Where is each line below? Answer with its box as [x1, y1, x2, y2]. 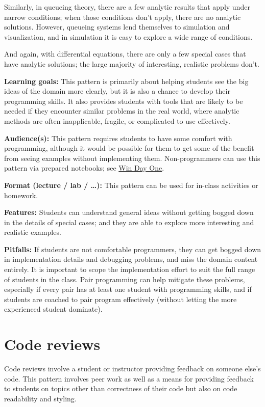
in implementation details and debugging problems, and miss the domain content [4, 254, 258, 264]
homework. [4, 189, 38, 200]
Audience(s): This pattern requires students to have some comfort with [4, 132, 232, 143]
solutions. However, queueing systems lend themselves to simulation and [4, 21, 230, 32]
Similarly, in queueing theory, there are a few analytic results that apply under [4, 2, 250, 12]
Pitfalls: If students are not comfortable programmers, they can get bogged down [4, 243, 261, 254]
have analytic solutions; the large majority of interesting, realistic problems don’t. [4, 58, 259, 69]
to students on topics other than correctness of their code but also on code [4, 383, 237, 394]
